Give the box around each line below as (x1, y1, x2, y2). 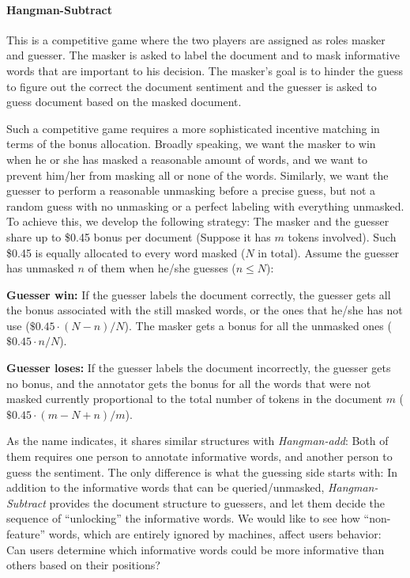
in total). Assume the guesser (258, 244, 400, 260)
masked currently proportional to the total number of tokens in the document (6, 390, 382, 407)
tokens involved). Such (288, 228, 397, 245)
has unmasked (6, 260, 74, 276)
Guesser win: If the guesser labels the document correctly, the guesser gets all (6, 286, 391, 302)
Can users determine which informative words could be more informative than (6, 541, 385, 557)
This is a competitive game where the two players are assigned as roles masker (6, 31, 386, 48)
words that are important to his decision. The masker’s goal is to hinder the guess (6, 62, 404, 78)
